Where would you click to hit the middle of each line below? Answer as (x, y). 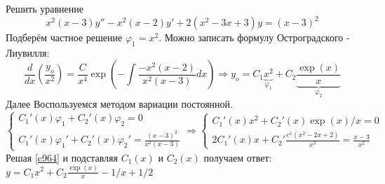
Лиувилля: (28, 52)
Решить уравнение (45, 8)
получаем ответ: (238, 157)
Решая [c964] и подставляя (62, 157)
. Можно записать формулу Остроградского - (254, 37)
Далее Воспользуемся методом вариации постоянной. (119, 104)
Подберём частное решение (64, 37)
